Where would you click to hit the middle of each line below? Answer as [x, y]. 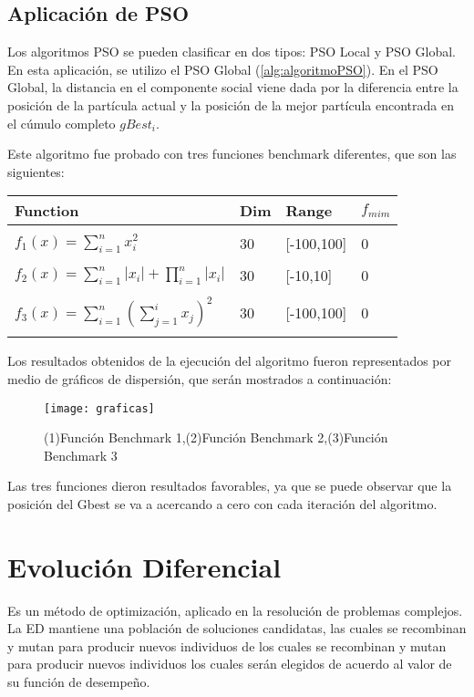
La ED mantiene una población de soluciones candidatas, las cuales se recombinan [237, 628]
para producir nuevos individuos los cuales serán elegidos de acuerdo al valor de [230, 664]
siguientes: [36, 171]
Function [47, 211]
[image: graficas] [99, 408]
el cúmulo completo [62, 123]
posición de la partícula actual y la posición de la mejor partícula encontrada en [231, 104]
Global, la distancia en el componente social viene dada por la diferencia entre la [233, 87]
